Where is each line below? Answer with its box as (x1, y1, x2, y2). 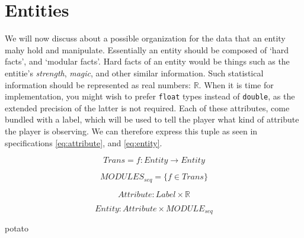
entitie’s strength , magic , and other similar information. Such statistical (5, 66, 264, 79)
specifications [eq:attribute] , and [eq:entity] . (5, 136, 162, 149)
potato (5, 222, 29, 234)
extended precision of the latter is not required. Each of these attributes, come (5, 101, 290, 114)
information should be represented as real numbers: (5, 78, 191, 91)
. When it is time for (199, 78, 274, 91)
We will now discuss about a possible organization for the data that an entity (5, 32, 286, 44)
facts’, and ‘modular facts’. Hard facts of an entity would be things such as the (5, 55, 290, 67)
